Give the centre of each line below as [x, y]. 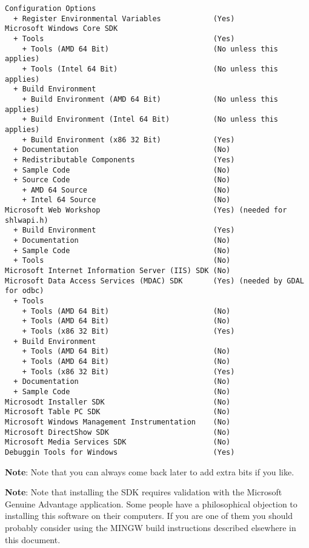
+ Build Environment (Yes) [124, 230]
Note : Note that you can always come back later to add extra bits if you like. [150, 471]
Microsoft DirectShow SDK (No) [118, 432]
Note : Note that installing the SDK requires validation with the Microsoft [144, 492]
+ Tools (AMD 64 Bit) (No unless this [150, 49]
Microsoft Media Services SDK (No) [118, 442]
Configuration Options [51, 8]
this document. [33, 539]
